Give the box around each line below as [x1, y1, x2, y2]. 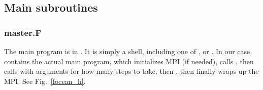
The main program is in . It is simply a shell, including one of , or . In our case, [4, 46, 252, 56]
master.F [4, 26, 41, 38]
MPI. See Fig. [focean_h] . [4, 75, 86, 86]
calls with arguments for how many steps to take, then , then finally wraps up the [4, 66, 259, 76]
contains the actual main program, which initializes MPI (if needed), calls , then [4, 56, 254, 66]
